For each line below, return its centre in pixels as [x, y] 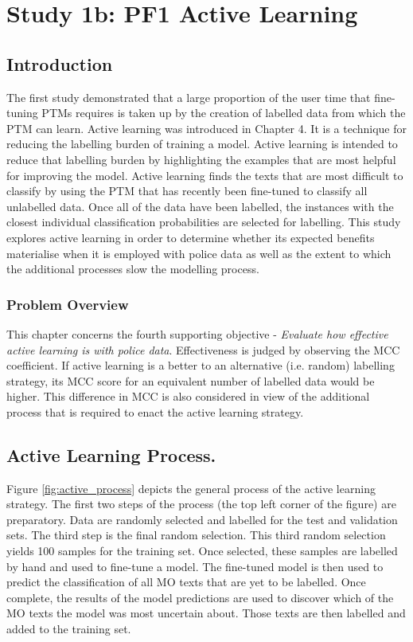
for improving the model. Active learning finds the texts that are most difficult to [205, 175]
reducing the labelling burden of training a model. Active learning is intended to [202, 144]
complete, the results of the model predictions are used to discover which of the [200, 597]
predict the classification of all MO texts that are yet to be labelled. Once [186, 582]
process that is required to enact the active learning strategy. [155, 411]
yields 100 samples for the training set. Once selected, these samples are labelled [202, 551]
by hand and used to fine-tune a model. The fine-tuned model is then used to [195, 566]
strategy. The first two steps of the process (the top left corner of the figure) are [201, 504]
